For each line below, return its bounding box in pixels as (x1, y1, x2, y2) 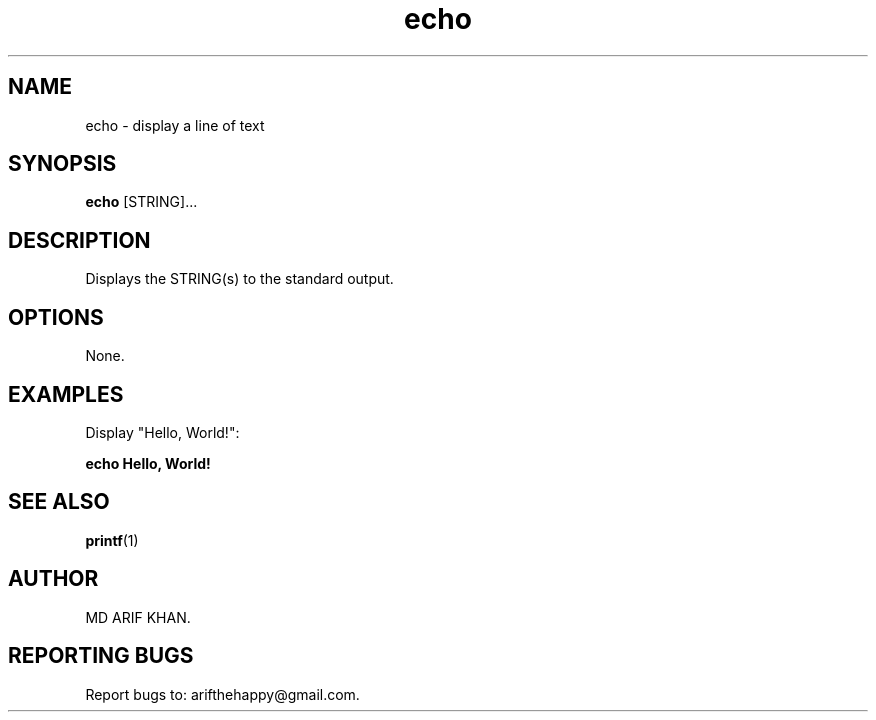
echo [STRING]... (85, 193, 198, 211)
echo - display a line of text (85, 116, 265, 134)
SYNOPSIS (8, 151, 117, 177)
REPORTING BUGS (8, 643, 194, 669)
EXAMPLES (8, 381, 124, 407)
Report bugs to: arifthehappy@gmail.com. (85, 685, 360, 703)
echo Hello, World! (85, 454, 211, 472)
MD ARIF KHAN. (85, 608, 191, 626)
